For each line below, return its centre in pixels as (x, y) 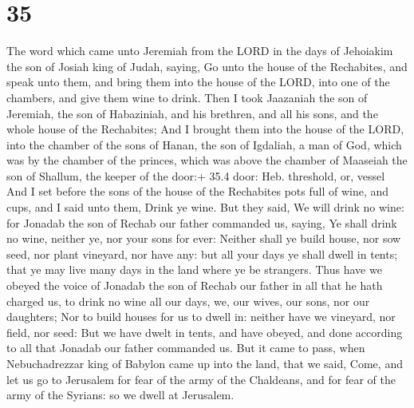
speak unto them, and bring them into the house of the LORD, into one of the (198, 82)
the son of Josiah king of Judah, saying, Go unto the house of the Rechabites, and (207, 66)
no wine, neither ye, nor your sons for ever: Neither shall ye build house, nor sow (204, 238)
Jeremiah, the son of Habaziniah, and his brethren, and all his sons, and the (192, 113)
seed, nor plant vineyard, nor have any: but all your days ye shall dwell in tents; (202, 254)
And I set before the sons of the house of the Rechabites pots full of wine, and (198, 191)
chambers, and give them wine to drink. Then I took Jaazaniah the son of (187, 97)
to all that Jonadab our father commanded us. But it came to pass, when (186, 348)
